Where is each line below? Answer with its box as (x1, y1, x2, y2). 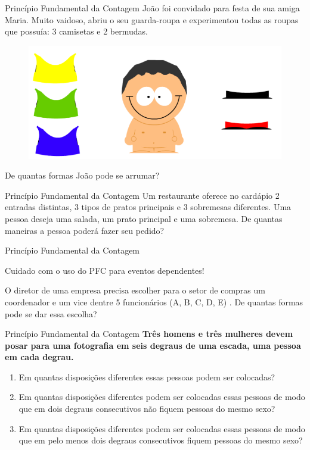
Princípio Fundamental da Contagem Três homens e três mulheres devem (5, 327, 293, 340)
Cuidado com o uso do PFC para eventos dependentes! (5, 264, 204, 276)
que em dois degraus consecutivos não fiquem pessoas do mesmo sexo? (18, 402, 275, 415)
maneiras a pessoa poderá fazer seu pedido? (5, 224, 165, 236)
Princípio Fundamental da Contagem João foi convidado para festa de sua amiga (5, 2, 300, 14)
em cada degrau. (5, 351, 74, 363)
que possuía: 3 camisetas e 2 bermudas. (5, 25, 148, 37)
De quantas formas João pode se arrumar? (5, 169, 160, 182)
